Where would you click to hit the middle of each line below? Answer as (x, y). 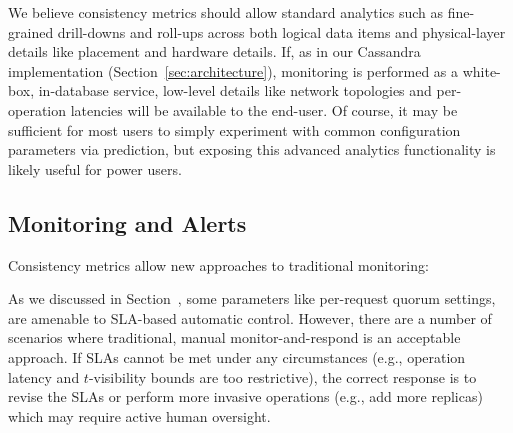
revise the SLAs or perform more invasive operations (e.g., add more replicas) (245, 396)
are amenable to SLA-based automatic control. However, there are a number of (250, 317)
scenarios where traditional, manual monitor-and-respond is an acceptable (234, 337)
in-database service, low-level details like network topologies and (235, 90)
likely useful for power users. (95, 168)
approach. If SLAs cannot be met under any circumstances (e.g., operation (237, 356)
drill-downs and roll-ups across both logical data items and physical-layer (281, 31)
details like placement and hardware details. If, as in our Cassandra (214, 51)
